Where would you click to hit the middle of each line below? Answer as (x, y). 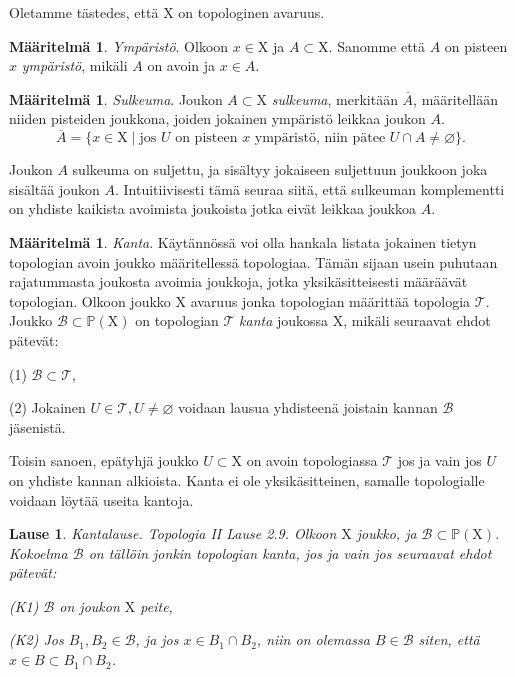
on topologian (177, 320)
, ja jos (157, 639)
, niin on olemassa (313, 639)
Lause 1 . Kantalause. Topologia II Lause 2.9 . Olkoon (173, 533)
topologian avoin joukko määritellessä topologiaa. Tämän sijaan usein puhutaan (253, 261)
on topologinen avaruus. (251, 12)
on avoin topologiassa (312, 460)
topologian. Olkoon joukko (90, 300)
